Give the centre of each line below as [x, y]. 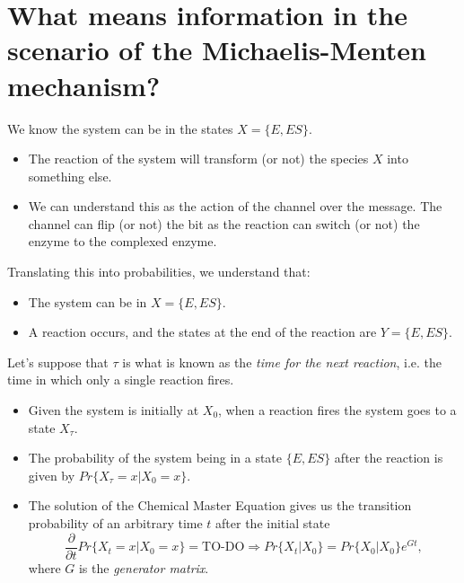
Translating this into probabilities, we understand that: [159, 272]
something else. [70, 176]
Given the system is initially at [114, 410]
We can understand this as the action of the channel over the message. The [235, 206]
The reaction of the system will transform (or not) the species [198, 159]
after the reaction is [389, 458]
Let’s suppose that [58, 362]
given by [52, 475]
